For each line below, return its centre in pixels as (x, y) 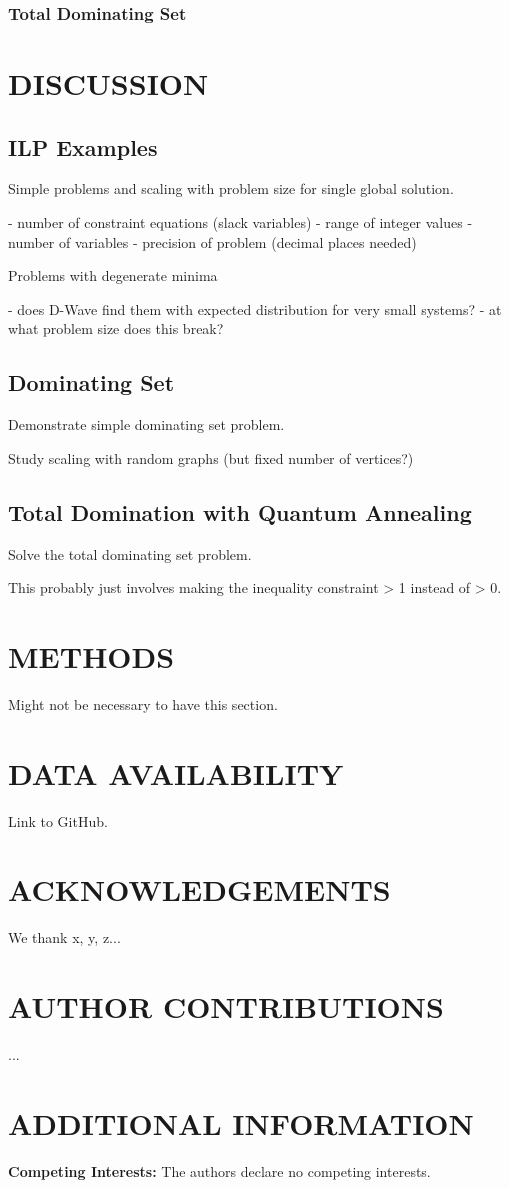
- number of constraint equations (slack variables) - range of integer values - (240, 222)
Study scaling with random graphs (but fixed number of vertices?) (211, 457)
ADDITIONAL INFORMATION (241, 1122)
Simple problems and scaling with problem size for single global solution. (231, 188)
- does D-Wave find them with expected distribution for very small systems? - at (255, 308)
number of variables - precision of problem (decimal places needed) (212, 241)
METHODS (91, 655)
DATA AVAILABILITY (176, 772)
